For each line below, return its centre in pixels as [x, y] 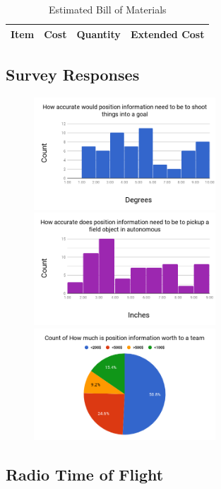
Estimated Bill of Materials [107, 9]
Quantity [98, 34]
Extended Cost [167, 34]
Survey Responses [73, 75]
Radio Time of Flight [85, 475]
